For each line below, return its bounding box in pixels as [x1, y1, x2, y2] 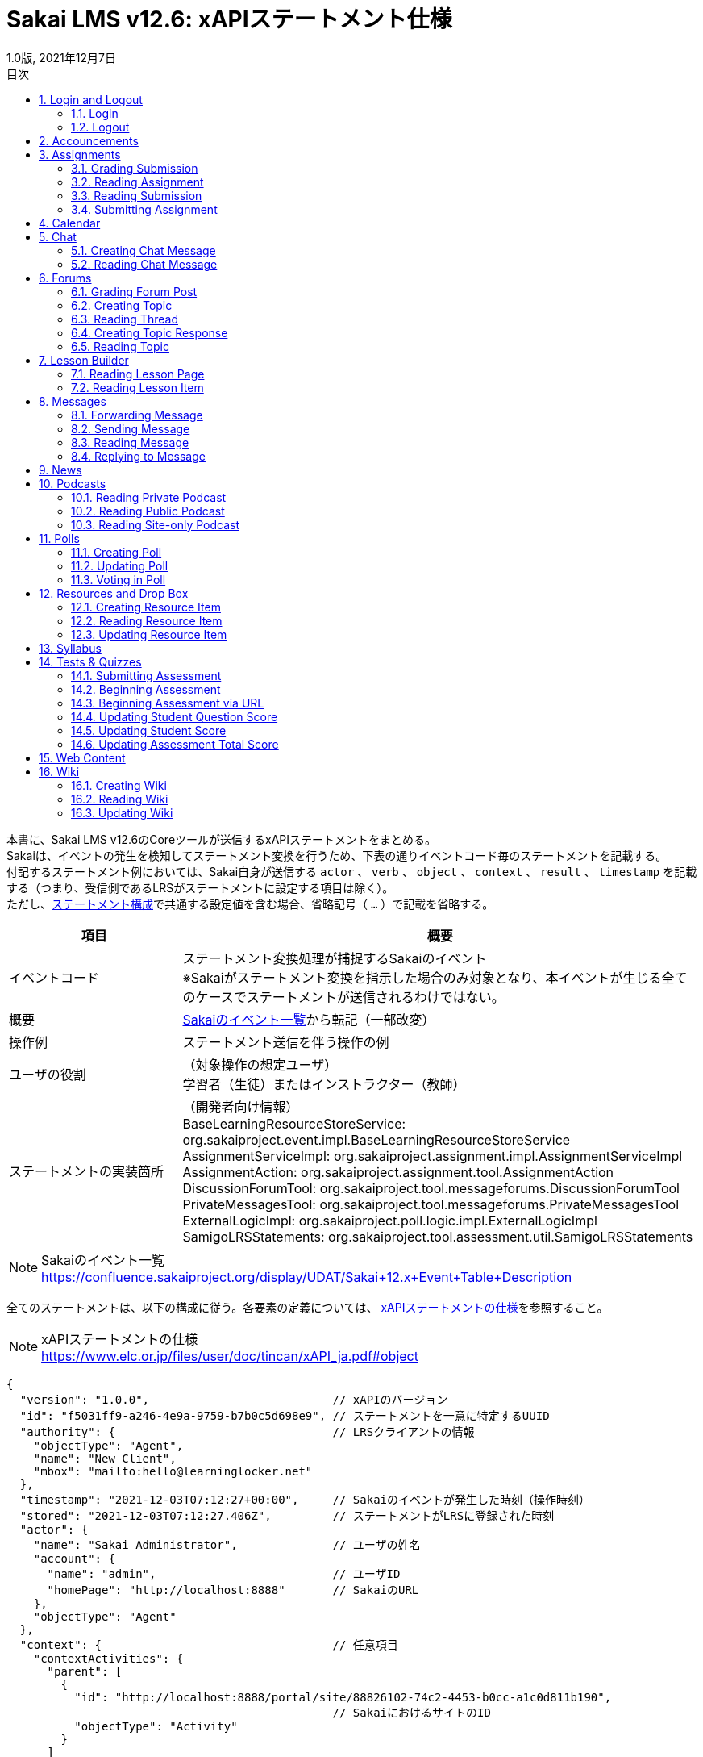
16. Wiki [39, 764, 80, 778]
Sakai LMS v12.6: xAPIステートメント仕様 [6, 6, 452, 33]
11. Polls [39, 531, 80, 545]
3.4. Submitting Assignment [71, 202, 218, 216]
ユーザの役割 [9, 1066, 86, 1083]
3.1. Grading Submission [71, 161, 198, 175]
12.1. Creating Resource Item [71, 599, 221, 614]
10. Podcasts [39, 476, 106, 490]
